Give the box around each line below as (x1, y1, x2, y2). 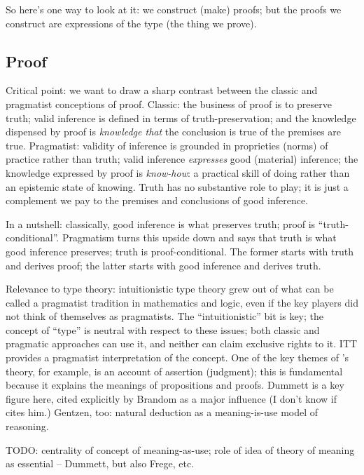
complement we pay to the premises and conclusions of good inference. (6, 193, 309, 208)
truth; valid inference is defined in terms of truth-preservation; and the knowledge (6, 110, 356, 125)
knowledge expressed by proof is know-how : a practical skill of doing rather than (6, 165, 350, 180)
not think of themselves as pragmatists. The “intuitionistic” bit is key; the (6, 309, 324, 323)
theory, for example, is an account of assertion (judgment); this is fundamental (6, 363, 343, 378)
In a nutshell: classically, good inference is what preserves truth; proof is (6, 216, 316, 231)
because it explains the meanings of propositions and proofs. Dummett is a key (6, 377, 344, 392)
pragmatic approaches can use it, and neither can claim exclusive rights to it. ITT (6, 336, 358, 351)
